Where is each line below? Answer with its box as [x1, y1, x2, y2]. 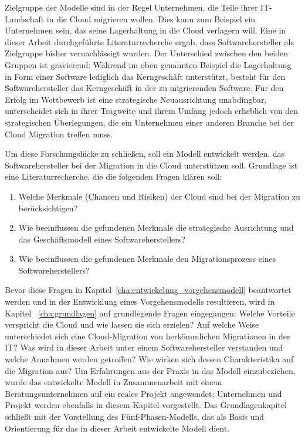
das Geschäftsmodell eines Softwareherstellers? [18, 233, 185, 245]
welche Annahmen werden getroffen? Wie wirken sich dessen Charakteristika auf [5, 353, 294, 365]
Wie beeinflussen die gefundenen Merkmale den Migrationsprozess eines [18, 252, 276, 265]
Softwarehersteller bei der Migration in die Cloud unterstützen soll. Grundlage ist [5, 159, 298, 171]
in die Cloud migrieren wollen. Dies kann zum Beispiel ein [46, 12, 256, 25]
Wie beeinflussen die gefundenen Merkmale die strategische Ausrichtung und [18, 221, 294, 234]
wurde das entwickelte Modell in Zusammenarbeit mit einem [5, 376, 222, 388]
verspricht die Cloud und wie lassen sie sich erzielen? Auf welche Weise [5, 318, 259, 331]
